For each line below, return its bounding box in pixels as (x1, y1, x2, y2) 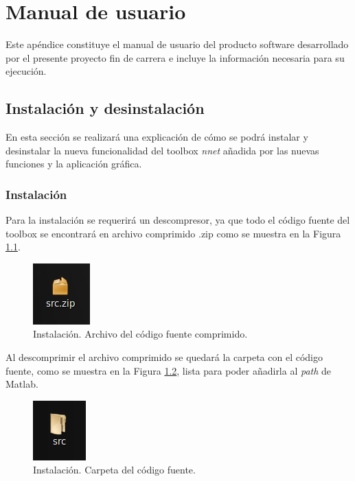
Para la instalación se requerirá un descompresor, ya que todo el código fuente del (5, 213, 350, 227)
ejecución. (5, 64, 47, 78)
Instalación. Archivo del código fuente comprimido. (33, 327, 248, 341)
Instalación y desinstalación (5, 97, 205, 119)
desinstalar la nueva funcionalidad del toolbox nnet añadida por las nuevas (5, 143, 319, 157)
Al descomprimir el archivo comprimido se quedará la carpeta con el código (5, 350, 323, 364)
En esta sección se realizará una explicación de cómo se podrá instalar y (5, 130, 308, 144)
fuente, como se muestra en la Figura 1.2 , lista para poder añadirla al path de (5, 363, 332, 377)
